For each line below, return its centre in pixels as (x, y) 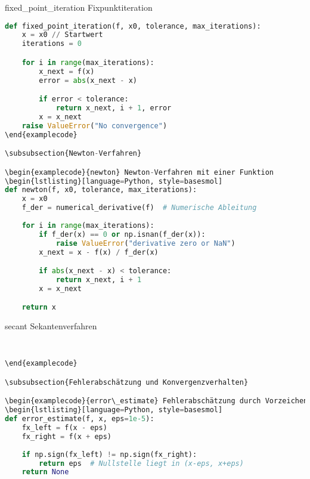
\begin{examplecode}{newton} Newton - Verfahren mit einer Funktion (139, 172)
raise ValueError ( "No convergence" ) (94, 126)
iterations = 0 (52, 44)
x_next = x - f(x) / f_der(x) (99, 252)
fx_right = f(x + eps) (67, 436)
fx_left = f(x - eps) (64, 428)
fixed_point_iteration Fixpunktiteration (79, 7)
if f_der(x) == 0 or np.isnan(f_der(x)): (122, 234)
